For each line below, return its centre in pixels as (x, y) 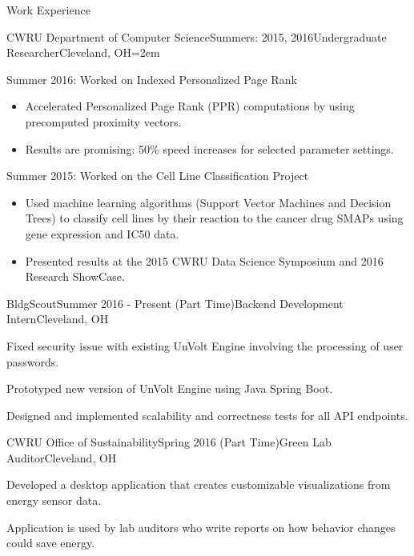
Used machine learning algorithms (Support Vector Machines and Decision (208, 202)
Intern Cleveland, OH (58, 319)
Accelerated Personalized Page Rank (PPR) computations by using (190, 106)
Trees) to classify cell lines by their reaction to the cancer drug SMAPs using (214, 218)
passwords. (33, 361)
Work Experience (48, 10)
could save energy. (51, 543)
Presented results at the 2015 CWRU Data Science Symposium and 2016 (204, 260)
